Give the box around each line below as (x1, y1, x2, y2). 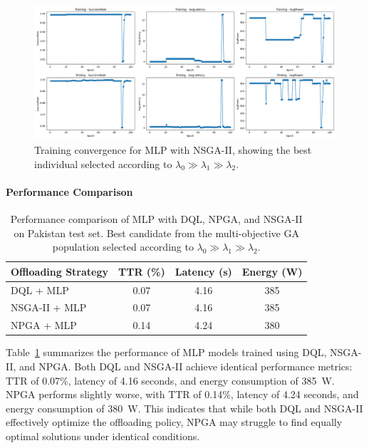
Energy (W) (241, 264, 303, 278)
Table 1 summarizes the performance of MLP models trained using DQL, (6, 345, 327, 360)
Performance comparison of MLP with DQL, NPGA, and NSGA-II (10, 211, 303, 226)
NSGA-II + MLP (11, 300, 87, 315)
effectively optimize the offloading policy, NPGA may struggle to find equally (6, 415, 343, 429)
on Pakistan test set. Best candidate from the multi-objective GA (14, 225, 299, 240)
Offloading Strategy (11, 264, 109, 278)
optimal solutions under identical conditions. (6, 428, 200, 443)
